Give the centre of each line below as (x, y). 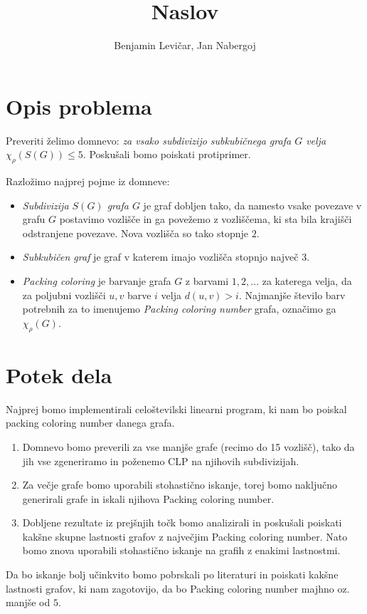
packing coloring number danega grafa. (90, 423)
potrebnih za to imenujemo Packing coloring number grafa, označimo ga (179, 309)
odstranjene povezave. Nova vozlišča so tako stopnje (135, 233)
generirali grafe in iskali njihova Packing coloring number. (148, 498)
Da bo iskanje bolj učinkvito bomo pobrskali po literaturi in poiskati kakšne (172, 574)
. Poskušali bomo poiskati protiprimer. (167, 154)
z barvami (207, 281)
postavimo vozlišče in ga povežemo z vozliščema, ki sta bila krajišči (206, 219)
